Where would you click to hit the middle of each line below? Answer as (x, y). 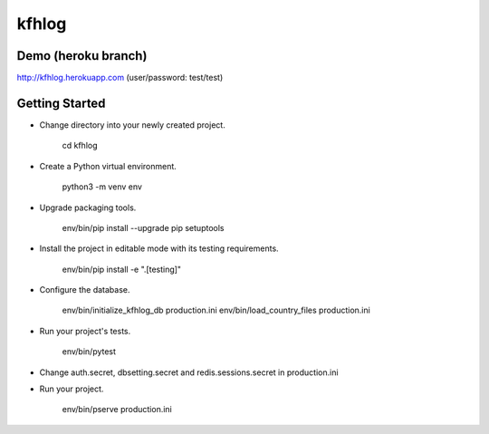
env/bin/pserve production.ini (117, 410)
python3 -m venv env (102, 187)
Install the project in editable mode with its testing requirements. (159, 248)
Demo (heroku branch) (82, 56)
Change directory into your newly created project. (132, 125)
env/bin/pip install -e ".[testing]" (121, 269)
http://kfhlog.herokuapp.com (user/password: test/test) (120, 78)
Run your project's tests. (85, 331)
